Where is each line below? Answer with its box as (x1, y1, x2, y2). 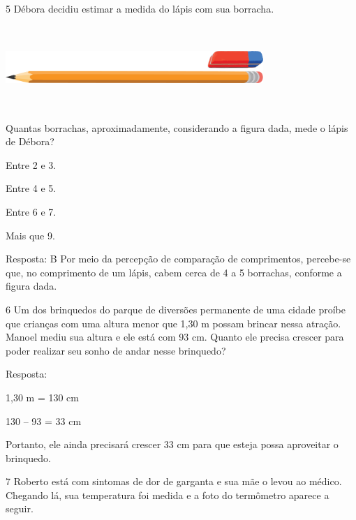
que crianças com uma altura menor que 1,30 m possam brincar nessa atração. (6, 315, 341, 330)
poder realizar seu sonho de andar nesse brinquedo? (6, 343, 226, 357)
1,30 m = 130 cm (6, 389, 79, 404)
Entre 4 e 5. (6, 181, 57, 195)
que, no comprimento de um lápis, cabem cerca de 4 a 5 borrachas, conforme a (6, 265, 342, 279)
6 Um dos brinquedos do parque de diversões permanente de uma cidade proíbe (6, 302, 346, 316)
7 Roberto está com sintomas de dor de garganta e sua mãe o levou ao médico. (6, 474, 342, 489)
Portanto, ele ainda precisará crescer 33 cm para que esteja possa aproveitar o (6, 437, 339, 452)
